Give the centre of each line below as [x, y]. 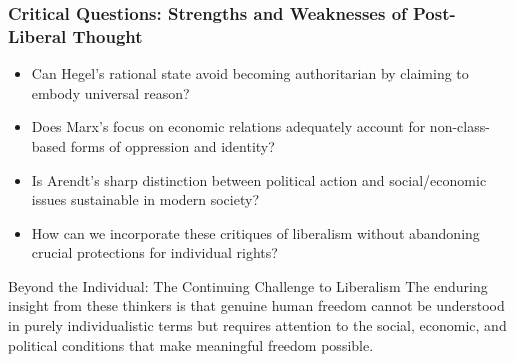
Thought [107, 35]
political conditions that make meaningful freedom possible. [191, 344]
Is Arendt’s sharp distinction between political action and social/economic [259, 179]
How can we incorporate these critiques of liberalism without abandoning [255, 232]
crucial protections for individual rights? [154, 252]
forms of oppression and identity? [172, 145]
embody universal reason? [110, 92]
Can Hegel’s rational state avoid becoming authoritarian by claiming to [250, 73]
